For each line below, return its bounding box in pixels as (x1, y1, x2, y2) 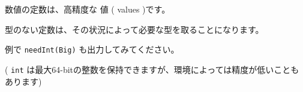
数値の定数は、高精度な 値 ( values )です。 (5, 3, 170, 15)
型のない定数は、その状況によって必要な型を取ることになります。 (5, 23, 264, 35)
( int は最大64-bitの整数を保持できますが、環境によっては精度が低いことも (5, 63, 299, 75)
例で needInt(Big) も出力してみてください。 (5, 43, 179, 56)
